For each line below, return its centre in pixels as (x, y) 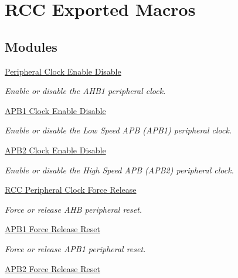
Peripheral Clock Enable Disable (63, 71)
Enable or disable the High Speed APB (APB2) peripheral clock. (119, 170)
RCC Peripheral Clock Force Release (71, 190)
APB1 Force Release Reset (52, 229)
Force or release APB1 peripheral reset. (75, 248)
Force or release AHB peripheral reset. (74, 209)
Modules (31, 46)
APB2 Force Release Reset (52, 268)
